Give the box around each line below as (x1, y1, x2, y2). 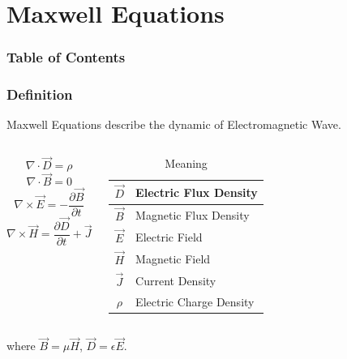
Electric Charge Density (135, 293, 255, 310)
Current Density (135, 271, 216, 288)
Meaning (165, 155, 208, 172)
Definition (6, 84, 73, 105)
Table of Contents (6, 47, 126, 67)
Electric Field (135, 228, 203, 245)
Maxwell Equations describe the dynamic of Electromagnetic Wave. (6, 116, 341, 133)
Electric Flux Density (135, 183, 258, 200)
